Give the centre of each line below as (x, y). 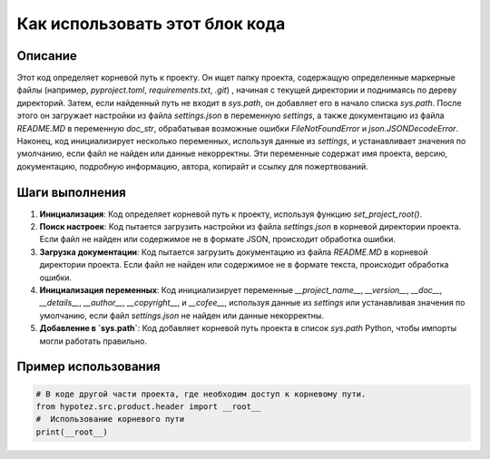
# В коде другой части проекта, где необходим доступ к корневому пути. (201, 394)
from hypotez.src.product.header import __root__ (148, 407)
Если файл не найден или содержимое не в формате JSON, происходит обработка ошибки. (218, 239)
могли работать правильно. (93, 341)
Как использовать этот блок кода (151, 24)
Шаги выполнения (71, 192)
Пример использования (88, 367)
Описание (47, 56)
